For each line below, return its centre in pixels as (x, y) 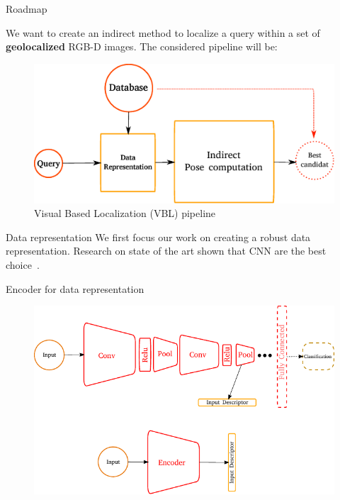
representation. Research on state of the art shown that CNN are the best (166, 251)
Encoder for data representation (75, 288)
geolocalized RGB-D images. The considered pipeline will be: (142, 46)
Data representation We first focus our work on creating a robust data (158, 237)
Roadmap (27, 9)
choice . (23, 264)
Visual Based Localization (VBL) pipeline (125, 213)
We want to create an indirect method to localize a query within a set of (163, 32)
